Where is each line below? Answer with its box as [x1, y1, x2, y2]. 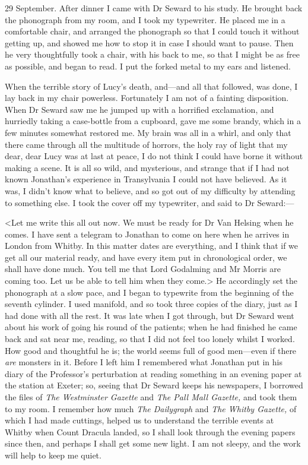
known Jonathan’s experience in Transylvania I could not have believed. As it [5, 173, 287, 185]
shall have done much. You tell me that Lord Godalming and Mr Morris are [5, 262, 281, 275]
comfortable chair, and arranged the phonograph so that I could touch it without [5, 25, 300, 37]
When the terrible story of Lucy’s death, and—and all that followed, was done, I [5, 80, 298, 92]
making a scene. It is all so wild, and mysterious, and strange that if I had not [5, 161, 290, 173]
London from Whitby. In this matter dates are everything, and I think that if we [5, 239, 299, 252]
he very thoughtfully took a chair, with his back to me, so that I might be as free [5, 48, 300, 61]
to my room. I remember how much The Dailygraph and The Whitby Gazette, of [5, 402, 297, 415]
